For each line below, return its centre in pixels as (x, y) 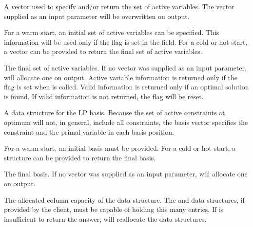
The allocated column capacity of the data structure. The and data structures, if (124, 200)
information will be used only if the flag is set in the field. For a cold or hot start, (126, 42)
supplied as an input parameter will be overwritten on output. (97, 16)
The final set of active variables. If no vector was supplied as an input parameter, (125, 67)
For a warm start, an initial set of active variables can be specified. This (112, 32)
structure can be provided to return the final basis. (80, 157)
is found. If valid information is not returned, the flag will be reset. (104, 96)
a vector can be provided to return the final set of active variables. (103, 51)
